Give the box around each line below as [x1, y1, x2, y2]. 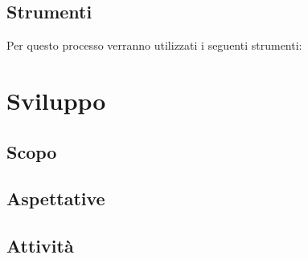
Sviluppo [6, 83, 106, 116]
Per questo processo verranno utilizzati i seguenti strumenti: [6, 37, 302, 54]
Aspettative [6, 186, 105, 211]
